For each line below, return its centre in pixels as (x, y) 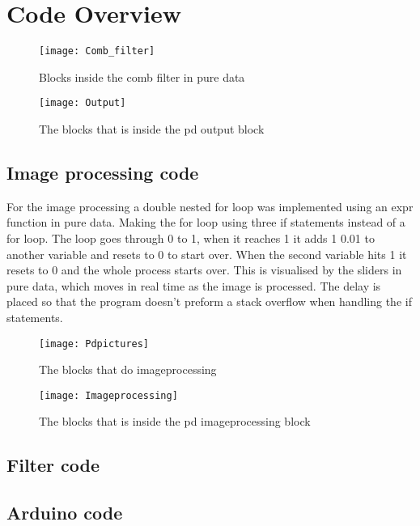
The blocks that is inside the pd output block (152, 129)
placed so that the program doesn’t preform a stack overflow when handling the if (209, 301)
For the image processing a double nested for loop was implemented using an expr (210, 206)
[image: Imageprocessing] (108, 395)
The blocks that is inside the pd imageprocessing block (175, 421)
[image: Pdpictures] (94, 344)
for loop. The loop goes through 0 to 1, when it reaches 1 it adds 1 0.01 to (191, 238)
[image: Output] (83, 103)
